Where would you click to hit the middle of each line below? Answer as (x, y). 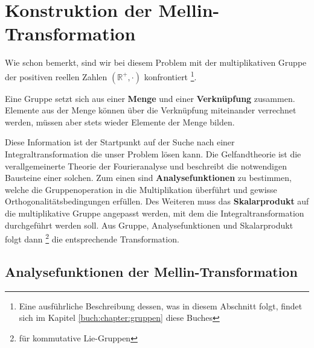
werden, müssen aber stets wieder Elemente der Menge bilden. (120, 122)
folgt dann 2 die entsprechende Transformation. (92, 238)
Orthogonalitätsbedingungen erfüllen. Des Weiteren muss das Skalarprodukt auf (157, 201)
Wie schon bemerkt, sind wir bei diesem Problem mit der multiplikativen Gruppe (156, 62)
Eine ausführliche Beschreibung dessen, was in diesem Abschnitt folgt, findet (161, 305)
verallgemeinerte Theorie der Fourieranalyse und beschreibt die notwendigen (146, 166)
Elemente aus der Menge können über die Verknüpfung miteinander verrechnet (151, 110)
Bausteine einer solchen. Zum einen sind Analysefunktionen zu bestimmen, (148, 178)
